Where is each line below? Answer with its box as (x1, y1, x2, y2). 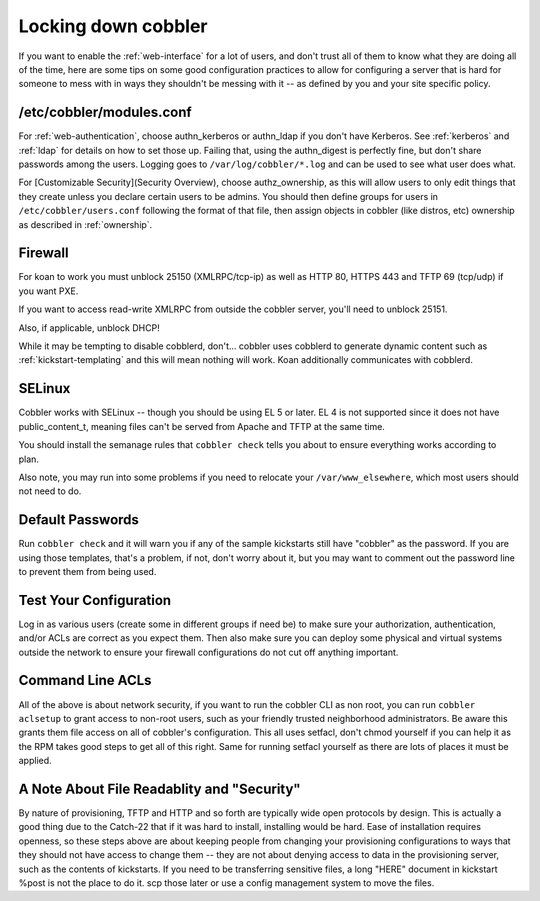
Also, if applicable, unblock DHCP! (18, 321, 160, 334)
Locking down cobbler (18, 15, 208, 37)
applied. (18, 755, 52, 767)
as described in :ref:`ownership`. (18, 218, 153, 230)
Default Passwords (18, 511, 140, 529)
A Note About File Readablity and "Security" (18, 780, 301, 797)
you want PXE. (18, 285, 79, 297)
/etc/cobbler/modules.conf (18, 104, 192, 121)
